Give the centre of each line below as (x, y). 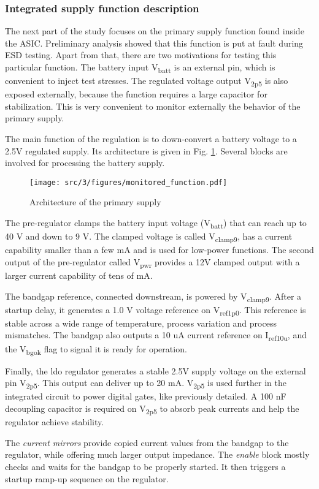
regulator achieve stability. (55, 422)
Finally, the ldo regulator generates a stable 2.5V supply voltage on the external (156, 370)
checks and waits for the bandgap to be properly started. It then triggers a (145, 466)
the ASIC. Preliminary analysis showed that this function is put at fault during (154, 43)
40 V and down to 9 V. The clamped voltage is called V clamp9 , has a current (149, 237)
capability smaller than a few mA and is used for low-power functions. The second (159, 250)
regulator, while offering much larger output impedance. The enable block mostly (157, 454)
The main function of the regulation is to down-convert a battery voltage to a (151, 139)
